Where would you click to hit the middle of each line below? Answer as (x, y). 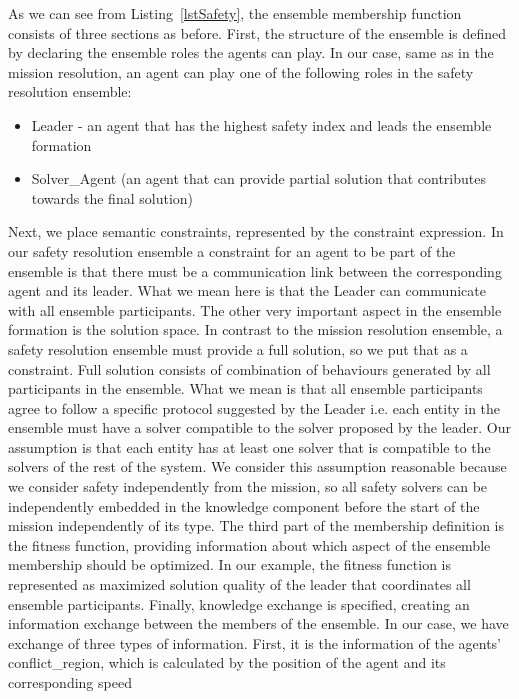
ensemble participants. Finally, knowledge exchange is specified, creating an (239, 603)
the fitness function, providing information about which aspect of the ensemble (249, 544)
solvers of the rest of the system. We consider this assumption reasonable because (257, 466)
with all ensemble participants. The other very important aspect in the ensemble (255, 309)
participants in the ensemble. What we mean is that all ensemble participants (245, 388)
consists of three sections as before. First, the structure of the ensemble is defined (257, 32)
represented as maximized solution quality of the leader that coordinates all (239, 584)
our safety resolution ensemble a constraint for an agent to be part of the (232, 250)
